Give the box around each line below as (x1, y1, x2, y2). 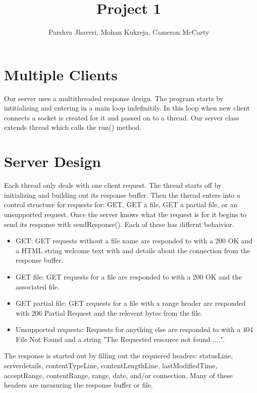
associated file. (15, 281, 60, 291)
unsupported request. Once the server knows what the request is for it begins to (4, 209, 247, 219)
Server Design (4, 151, 101, 171)
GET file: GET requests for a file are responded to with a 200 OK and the (15, 271, 242, 281)
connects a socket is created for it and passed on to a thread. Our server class (4, 112, 239, 122)
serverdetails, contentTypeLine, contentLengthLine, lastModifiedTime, (4, 360, 217, 371)
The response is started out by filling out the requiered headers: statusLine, (4, 350, 233, 361)
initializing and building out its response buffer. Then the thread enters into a (4, 189, 241, 200)
